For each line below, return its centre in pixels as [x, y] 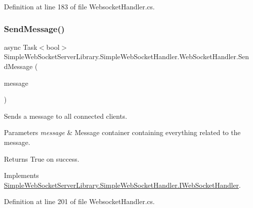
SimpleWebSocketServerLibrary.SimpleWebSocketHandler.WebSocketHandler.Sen [126, 56]
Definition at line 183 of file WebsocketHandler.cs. [79, 6]
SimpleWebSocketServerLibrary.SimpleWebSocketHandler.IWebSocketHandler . [123, 185]
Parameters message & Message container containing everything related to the [122, 132]
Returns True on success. [42, 158]
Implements [21, 175]
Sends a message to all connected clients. [66, 116]
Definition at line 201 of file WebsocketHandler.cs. [79, 201]
